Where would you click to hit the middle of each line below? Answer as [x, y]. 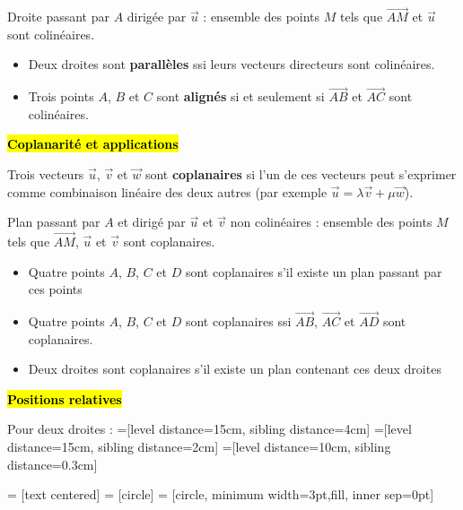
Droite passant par [58, 17]
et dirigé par [152, 222]
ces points [55, 289]
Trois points [61, 96]
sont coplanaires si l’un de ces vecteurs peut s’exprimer [301, 174]
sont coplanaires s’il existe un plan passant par [314, 271]
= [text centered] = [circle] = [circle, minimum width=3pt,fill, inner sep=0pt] [221, 494]
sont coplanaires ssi [238, 321]
